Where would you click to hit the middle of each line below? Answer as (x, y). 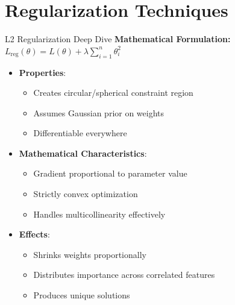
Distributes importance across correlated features (124, 275)
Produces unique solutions (82, 295)
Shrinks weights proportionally (90, 254)
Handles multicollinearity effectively (99, 214)
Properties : (42, 72)
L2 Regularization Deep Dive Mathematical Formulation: (118, 39)
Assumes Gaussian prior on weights (99, 112)
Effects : (34, 234)
